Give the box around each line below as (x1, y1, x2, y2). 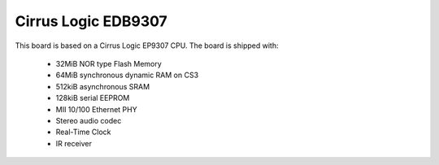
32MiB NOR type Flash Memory (55, 59, 162, 68)
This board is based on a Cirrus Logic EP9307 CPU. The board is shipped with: (15, 41, 279, 50)
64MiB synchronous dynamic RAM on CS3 (55, 70, 199, 80)
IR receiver (55, 138, 93, 148)
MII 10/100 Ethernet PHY (55, 104, 137, 114)
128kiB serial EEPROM (55, 93, 130, 103)
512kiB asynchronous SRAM (55, 81, 150, 91)
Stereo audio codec (55, 115, 122, 125)
